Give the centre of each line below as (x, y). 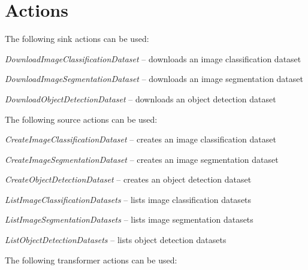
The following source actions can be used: (81, 119)
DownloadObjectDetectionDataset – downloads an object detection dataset (141, 98)
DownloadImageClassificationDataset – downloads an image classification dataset (153, 58)
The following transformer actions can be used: (91, 260)
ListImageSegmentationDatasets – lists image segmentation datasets (129, 219)
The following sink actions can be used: (77, 39)
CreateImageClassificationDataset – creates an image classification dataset (141, 139)
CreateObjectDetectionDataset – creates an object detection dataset (128, 179)
